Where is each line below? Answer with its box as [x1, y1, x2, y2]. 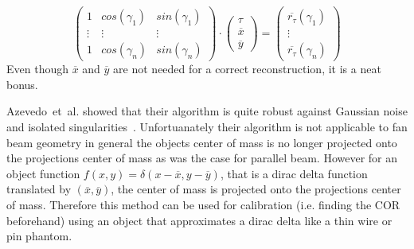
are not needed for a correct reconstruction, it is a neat [113, 60, 381, 77]
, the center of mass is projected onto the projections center [111, 181, 401, 197]
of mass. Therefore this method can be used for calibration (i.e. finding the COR [6, 196, 400, 212]
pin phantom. [6, 228, 72, 244]
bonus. [6, 76, 38, 92]
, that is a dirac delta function [220, 165, 368, 181]
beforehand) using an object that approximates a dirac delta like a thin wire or [6, 212, 393, 228]
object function [6, 165, 80, 181]
